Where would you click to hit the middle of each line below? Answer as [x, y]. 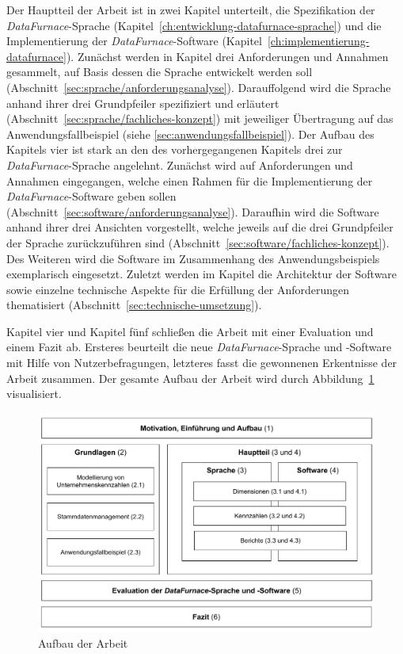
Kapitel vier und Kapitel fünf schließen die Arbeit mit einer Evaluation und [190, 331]
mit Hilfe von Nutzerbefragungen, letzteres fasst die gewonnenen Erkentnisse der [202, 363]
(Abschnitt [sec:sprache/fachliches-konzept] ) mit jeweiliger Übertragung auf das [200, 119]
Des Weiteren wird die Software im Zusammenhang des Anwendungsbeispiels [193, 258]
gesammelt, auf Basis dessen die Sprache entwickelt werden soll [160, 72]
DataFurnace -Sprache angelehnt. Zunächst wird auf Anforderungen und [180, 164]
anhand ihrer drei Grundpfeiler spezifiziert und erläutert [143, 103]
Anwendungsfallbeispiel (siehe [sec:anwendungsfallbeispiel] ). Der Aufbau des [190, 134]
